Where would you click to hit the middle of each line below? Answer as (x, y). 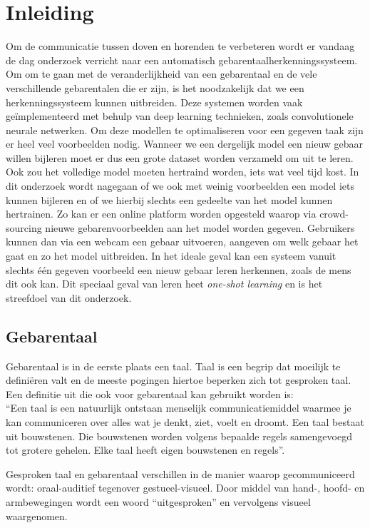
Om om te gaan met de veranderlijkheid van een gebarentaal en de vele (161, 74)
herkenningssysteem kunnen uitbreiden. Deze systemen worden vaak (154, 102)
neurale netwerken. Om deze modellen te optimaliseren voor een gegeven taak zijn (185, 130)
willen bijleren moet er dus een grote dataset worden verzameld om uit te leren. (180, 157)
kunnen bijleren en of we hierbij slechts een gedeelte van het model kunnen (169, 199)
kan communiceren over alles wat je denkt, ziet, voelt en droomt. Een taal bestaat (185, 421)
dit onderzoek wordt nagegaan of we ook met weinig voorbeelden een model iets (180, 186)
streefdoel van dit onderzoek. (69, 297)
